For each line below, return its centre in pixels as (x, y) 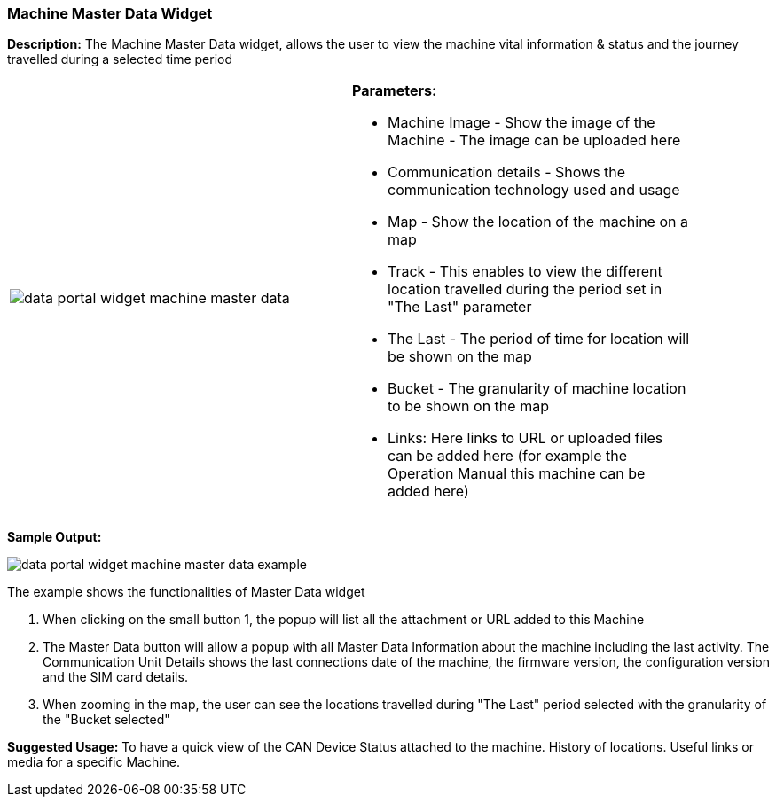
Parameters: (395, 91)
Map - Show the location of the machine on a (538, 222)
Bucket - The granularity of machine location (537, 389)
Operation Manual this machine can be (517, 474)
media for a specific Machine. (94, 762)
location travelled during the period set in (525, 289)
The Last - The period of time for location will (539, 339)
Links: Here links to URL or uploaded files (525, 438)
